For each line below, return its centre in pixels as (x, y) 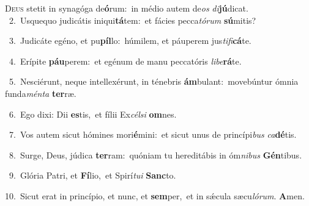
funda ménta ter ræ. (41, 93)
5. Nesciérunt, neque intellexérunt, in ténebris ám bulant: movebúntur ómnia (154, 81)
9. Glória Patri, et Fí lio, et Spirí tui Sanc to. (92, 175)
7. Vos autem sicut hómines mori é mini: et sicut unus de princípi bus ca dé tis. (153, 134)
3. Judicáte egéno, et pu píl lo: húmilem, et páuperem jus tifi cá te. (130, 41)
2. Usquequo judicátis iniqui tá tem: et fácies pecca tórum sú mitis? (132, 20)
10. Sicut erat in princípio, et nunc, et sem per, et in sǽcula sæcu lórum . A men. (155, 195)
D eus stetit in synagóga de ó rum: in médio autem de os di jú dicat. (127, 8)
